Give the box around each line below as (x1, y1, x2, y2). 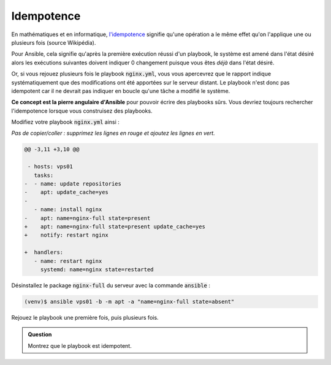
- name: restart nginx (34, 257, 102, 265)
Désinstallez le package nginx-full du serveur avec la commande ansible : (11, 282, 211, 289)
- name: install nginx (34, 206, 102, 213)
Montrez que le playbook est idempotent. (28, 342, 132, 349)
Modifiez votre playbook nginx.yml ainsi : (11, 118, 120, 126)
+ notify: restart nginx (24, 231, 108, 239)
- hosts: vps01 (28, 163, 74, 170)
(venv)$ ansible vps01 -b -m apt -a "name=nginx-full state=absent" (24, 298, 235, 305)
